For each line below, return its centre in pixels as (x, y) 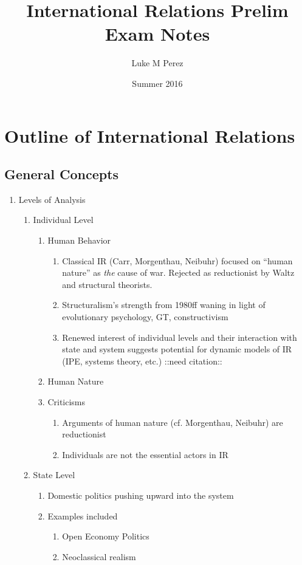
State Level (54, 475)
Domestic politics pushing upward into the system (141, 495)
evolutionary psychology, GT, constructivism (145, 317)
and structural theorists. (107, 284)
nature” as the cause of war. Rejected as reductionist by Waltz (178, 272)
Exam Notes (157, 34)
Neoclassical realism (99, 556)
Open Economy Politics (106, 536)
